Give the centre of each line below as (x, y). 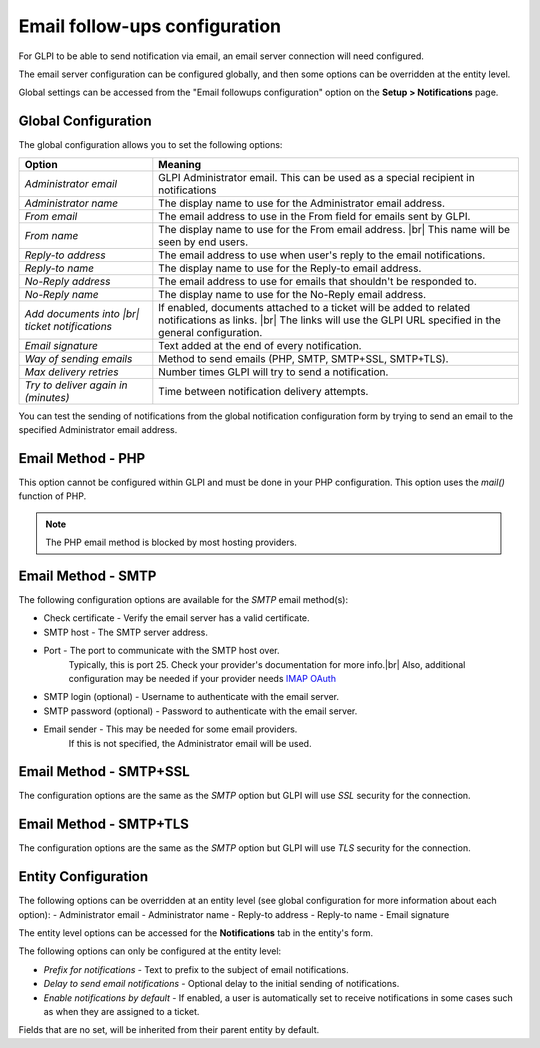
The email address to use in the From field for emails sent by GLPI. (314, 216)
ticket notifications (68, 326)
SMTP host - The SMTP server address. (126, 632)
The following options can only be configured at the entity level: (150, 951)
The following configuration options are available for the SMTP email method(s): (183, 599)
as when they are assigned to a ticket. (121, 1011)
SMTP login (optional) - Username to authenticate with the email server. (191, 697)
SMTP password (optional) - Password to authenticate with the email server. (200, 711)
